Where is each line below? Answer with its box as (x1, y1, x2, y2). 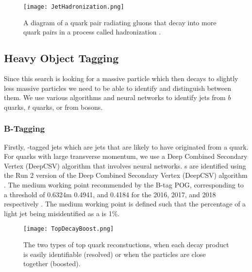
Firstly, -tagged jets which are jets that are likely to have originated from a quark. (4, 141, 249, 152)
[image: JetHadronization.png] (23, 3, 124, 10)
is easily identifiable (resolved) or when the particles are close (23, 249, 206, 259)
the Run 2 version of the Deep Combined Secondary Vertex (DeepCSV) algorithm (4, 170, 248, 180)
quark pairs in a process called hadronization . (23, 27, 161, 37)
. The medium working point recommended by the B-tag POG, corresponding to (4, 180, 244, 190)
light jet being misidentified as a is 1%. (4, 208, 120, 218)
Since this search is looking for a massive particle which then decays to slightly (4, 73, 238, 84)
